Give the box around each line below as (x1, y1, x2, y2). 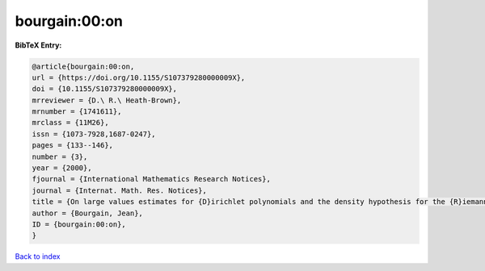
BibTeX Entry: (15, 40, 62, 50)
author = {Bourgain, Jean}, (32, 208, 143, 218)
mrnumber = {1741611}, (32, 107, 122, 116)
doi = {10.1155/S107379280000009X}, (32, 85, 178, 94)
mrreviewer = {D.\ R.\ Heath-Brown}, (32, 95, 182, 105)
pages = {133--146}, (32, 141, 113, 150)
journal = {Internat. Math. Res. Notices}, (32, 186, 208, 195)
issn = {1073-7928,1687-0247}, (32, 129, 157, 139)
